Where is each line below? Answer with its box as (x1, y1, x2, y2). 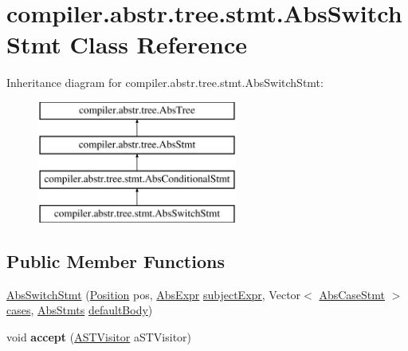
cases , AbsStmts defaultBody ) (6, 302, 153, 318)
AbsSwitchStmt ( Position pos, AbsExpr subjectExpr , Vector (6, 286, 301, 302)
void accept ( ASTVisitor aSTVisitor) (6, 329, 192, 345)
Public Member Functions (6, 249, 225, 274)
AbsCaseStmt (319, 286, 385, 302)
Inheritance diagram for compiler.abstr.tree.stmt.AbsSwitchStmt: (6, 74, 324, 91)
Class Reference (69, 28, 248, 61)
